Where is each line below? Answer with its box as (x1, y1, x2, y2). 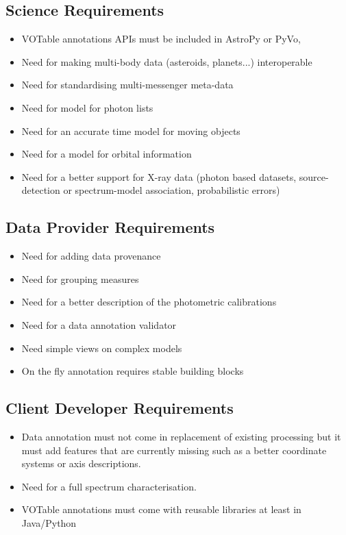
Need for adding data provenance (21, 249, 161, 263)
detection (21, 183, 60, 197)
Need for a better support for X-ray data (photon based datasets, (21, 169, 297, 184)
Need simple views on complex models (21, 340, 182, 355)
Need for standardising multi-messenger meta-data (21, 77, 234, 92)
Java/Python (21, 515, 77, 530)
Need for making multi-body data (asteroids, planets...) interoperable (21, 54, 312, 69)
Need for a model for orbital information (21, 147, 192, 161)
